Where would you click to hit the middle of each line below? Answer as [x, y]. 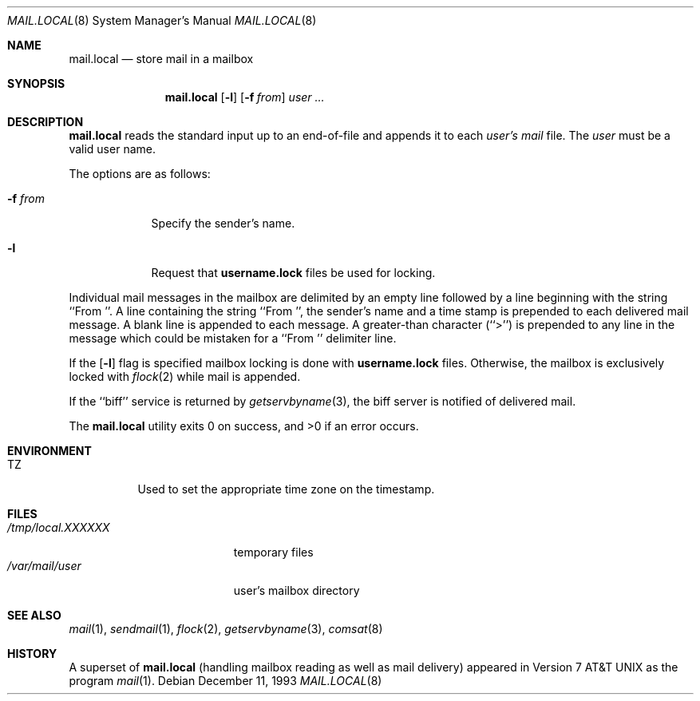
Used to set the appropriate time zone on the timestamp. [286, 489]
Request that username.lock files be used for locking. [293, 273]
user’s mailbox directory [297, 590]
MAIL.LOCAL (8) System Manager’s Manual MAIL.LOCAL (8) [162, 20]
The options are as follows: [140, 174]
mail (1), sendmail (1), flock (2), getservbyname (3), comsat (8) [226, 629]
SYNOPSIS [36, 83]
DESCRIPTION [45, 122]
